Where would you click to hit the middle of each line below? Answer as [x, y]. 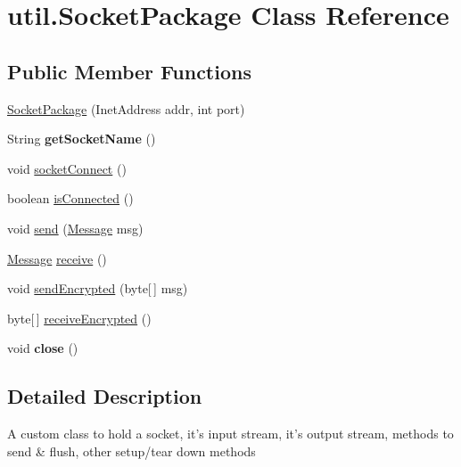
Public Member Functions [129, 71]
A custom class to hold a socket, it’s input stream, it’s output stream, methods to [230, 434]
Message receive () [57, 258]
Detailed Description [105, 396]
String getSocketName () [82, 139]
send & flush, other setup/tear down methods [132, 451]
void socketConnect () [67, 168]
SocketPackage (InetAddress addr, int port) [126, 108]
